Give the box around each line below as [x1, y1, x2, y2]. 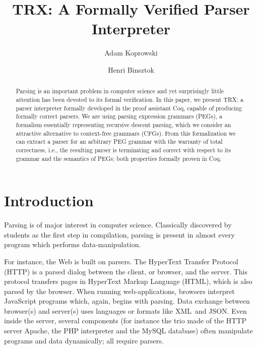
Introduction [4, 190, 94, 211]
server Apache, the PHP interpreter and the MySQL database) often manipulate [4, 325, 253, 336]
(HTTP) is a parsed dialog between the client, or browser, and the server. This [4, 266, 247, 276]
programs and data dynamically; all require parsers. [4, 335, 164, 345]
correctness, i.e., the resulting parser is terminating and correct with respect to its [16, 145, 231, 154]
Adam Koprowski [104, 47, 158, 58]
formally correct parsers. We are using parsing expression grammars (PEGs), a [16, 112, 222, 121]
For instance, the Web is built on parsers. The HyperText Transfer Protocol [4, 256, 238, 266]
